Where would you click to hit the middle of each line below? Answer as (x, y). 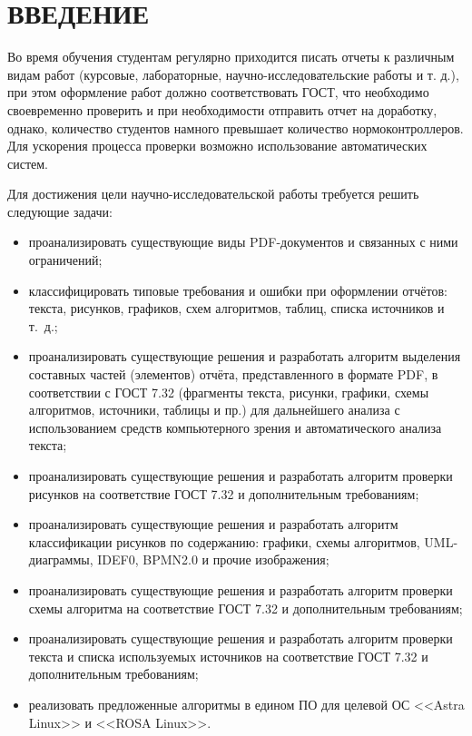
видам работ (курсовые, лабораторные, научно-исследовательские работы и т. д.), (233, 74)
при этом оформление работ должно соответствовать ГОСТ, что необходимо (218, 92)
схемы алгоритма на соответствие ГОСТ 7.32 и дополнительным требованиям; (246, 608)
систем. (28, 163)
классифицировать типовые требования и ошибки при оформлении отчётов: (238, 290)
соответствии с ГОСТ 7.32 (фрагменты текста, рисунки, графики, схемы (229, 392)
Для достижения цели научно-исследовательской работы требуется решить (213, 194)
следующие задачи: (60, 211)
